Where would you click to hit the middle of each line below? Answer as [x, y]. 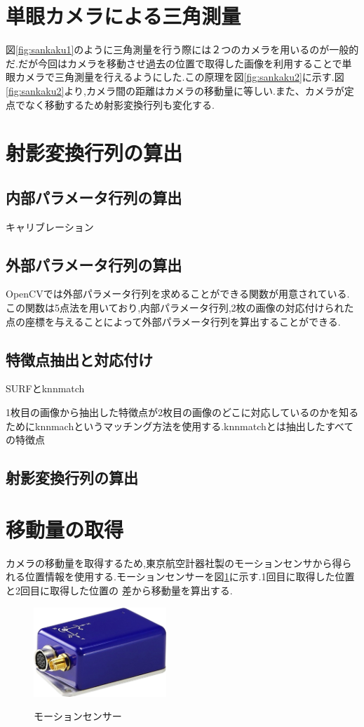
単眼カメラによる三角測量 [123, 16]
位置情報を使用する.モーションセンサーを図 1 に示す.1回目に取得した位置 [190, 576]
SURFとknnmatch [45, 388]
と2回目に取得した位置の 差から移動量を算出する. [119, 590]
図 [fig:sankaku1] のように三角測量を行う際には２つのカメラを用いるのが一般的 [182, 49]
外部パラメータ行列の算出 [94, 264]
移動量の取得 [65, 529]
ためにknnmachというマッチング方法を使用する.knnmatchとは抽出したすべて [180, 426]
